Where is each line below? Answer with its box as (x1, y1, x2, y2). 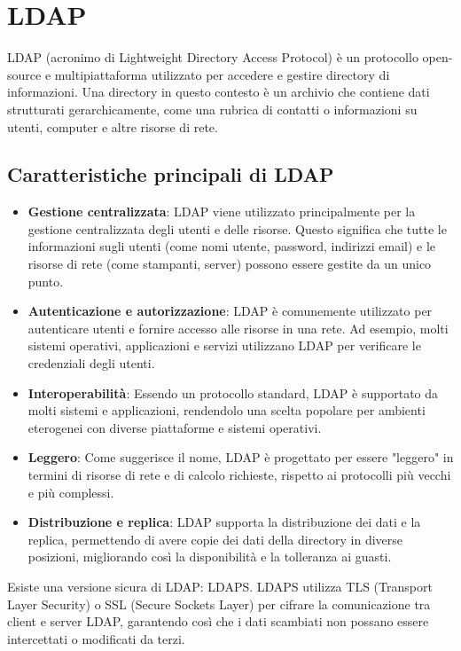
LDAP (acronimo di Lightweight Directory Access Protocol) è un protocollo (7, 48, 418, 67)
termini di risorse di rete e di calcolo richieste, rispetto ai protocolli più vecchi (27, 466, 451, 484)
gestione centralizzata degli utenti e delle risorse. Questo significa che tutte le (27, 219, 447, 238)
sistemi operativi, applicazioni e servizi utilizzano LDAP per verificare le (27, 336, 421, 355)
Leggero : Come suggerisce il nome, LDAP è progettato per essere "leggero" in (27, 448, 454, 467)
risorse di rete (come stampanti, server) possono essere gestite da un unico (27, 255, 432, 273)
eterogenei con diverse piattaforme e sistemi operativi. (27, 418, 322, 436)
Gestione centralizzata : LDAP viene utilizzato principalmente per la (27, 202, 416, 221)
